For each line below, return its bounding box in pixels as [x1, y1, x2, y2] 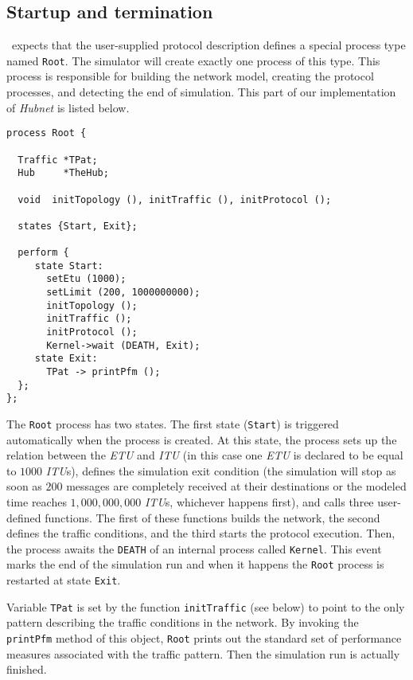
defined [6, 509, 41, 526]
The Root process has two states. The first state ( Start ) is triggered [6, 416, 339, 432]
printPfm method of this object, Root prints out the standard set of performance [6, 630, 402, 647]
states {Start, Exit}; [18, 220, 138, 232]
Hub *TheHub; [18, 167, 109, 179]
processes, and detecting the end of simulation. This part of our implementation [6, 84, 396, 100]
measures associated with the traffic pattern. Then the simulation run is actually [6, 645, 400, 662]
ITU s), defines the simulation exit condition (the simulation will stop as [45, 462, 396, 479]
